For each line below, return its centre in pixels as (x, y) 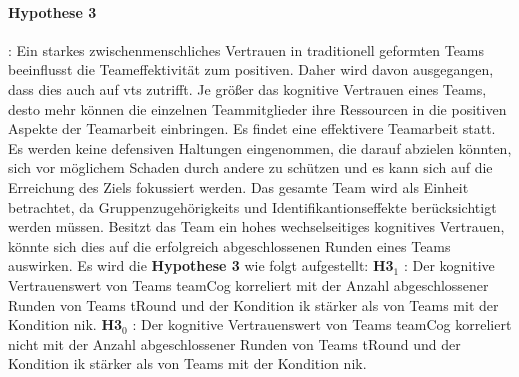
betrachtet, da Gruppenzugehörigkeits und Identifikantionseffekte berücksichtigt (252, 206)
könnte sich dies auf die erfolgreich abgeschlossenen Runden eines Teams (229, 245)
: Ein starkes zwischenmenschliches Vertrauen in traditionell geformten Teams (246, 49)
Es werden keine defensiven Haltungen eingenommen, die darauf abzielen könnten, (260, 147)
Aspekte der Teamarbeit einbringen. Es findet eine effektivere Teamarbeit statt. (252, 128)
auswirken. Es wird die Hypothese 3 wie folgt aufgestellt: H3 (201, 265)
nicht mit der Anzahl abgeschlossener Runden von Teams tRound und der (234, 343)
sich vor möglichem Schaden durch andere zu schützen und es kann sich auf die (250, 167)
